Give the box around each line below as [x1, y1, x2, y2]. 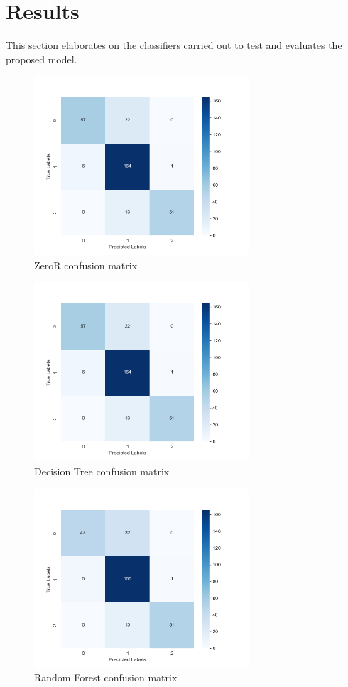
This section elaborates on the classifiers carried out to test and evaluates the [6, 38, 342, 53]
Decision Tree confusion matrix [34, 464, 170, 478]
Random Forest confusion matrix [34, 670, 178, 685]
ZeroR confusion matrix [34, 257, 138, 272]
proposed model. [6, 51, 77, 66]
